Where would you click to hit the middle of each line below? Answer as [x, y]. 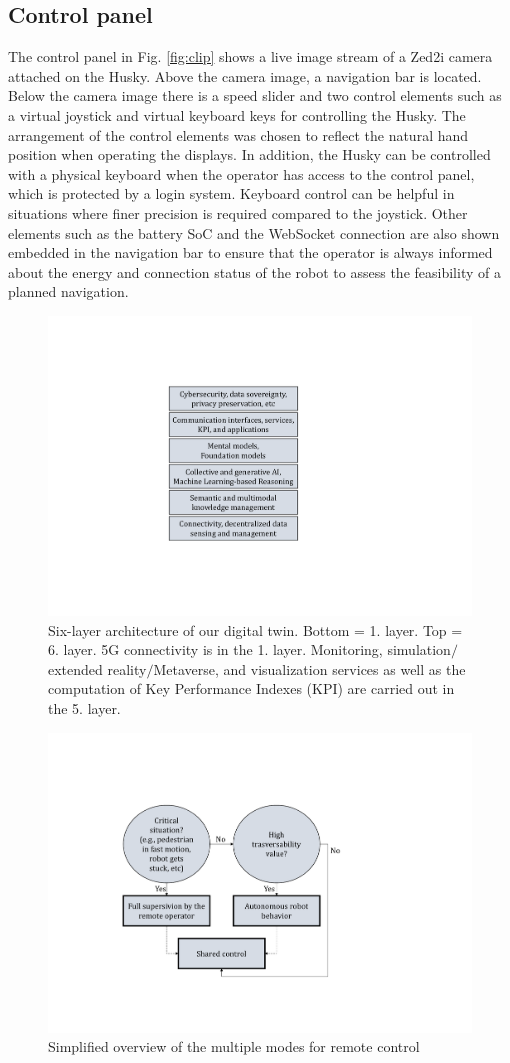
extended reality [97, 668]
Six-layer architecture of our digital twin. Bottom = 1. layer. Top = [255, 629]
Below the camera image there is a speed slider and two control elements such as [255, 95]
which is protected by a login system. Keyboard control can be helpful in [231, 193]
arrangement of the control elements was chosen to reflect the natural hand [238, 134]
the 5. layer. [84, 707]
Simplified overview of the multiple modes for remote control [234, 1046]
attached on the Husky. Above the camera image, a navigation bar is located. [245, 75]
